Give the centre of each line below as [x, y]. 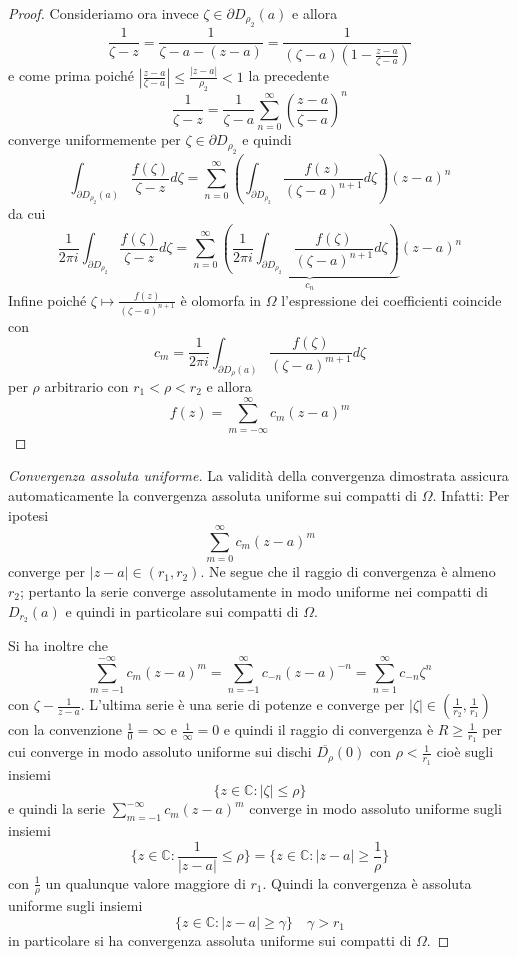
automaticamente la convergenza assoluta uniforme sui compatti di [213, 495]
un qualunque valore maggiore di [145, 882]
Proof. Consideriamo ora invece [103, 13]
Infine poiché [47, 299]
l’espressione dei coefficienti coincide [391, 299]
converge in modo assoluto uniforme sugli [375, 808]
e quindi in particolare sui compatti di [182, 610]
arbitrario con [86, 386]
